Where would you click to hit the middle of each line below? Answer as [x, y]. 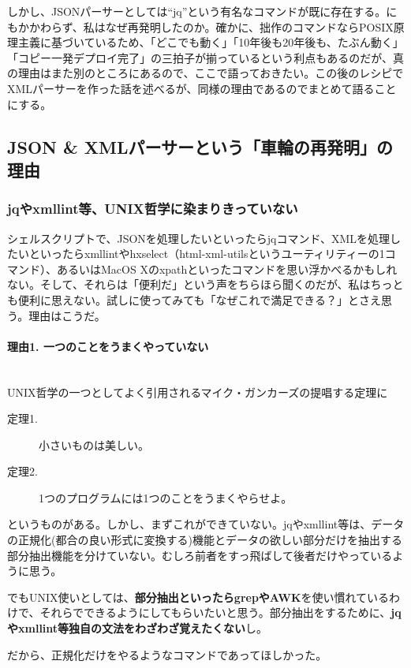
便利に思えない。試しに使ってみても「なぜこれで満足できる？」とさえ [199, 299]
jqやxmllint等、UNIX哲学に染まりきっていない [153, 209]
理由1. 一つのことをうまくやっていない [108, 346]
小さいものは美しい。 [94, 444]
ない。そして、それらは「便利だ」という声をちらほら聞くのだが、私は [189, 284]
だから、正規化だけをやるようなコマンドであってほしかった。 [167, 654]
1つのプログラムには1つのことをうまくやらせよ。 [166, 497]
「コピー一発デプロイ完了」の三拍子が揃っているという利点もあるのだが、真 [206, 57]
